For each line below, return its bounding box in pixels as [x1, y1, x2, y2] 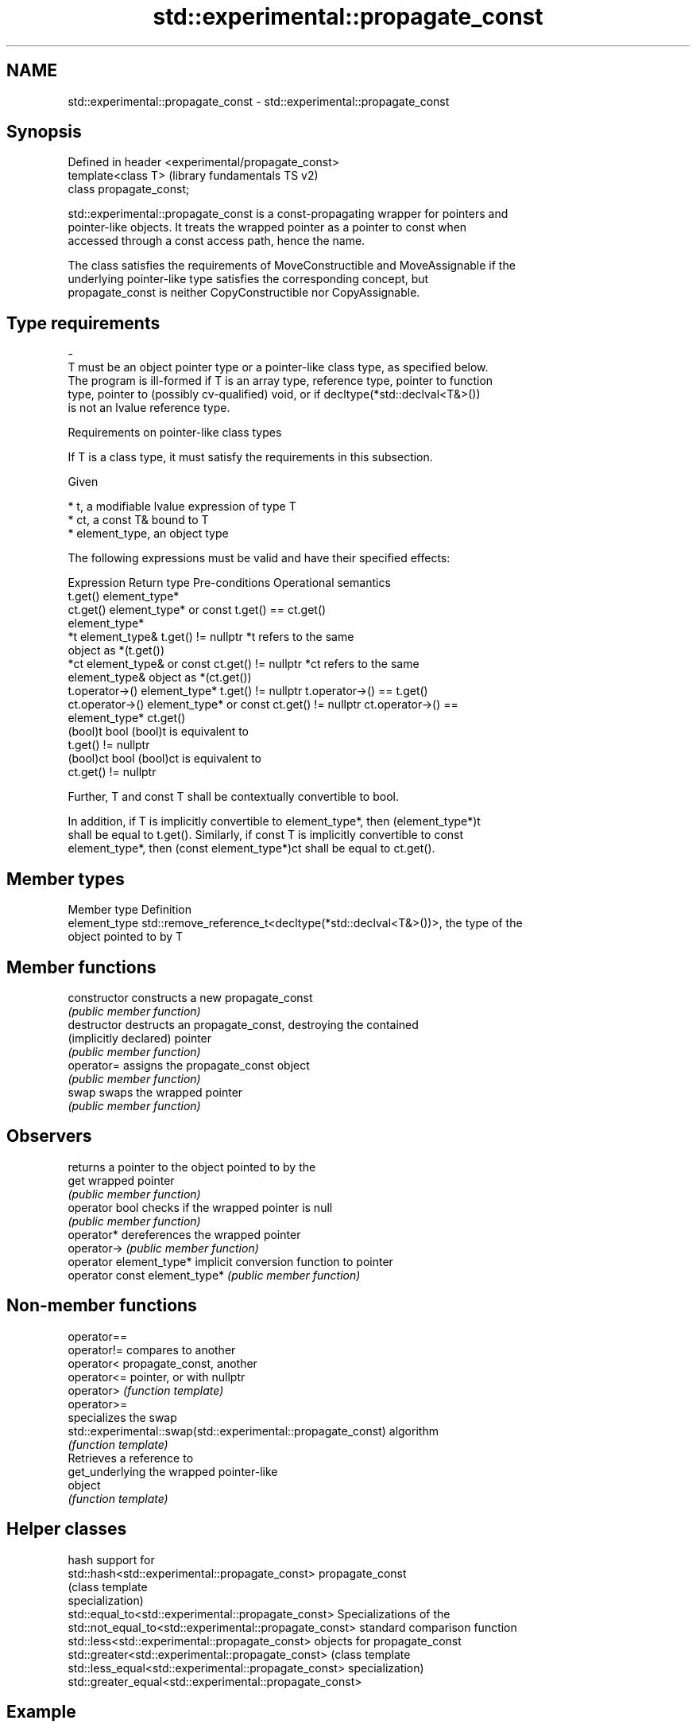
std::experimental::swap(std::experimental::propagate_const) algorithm [68, 1423, 439, 1438]
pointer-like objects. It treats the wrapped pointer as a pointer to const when [68, 220, 467, 235]
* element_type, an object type [68, 526, 229, 541]
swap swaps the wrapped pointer [68, 1085, 243, 1099]
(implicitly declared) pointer [68, 1031, 212, 1045]
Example [6, 1701, 76, 1722]
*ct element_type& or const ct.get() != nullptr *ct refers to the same [68, 657, 420, 671]
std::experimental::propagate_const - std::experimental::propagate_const [68, 94, 450, 108]
